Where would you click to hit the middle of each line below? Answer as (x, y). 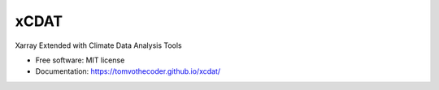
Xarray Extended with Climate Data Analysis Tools (98, 45)
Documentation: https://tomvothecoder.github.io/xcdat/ (128, 71)
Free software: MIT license (80, 60)
